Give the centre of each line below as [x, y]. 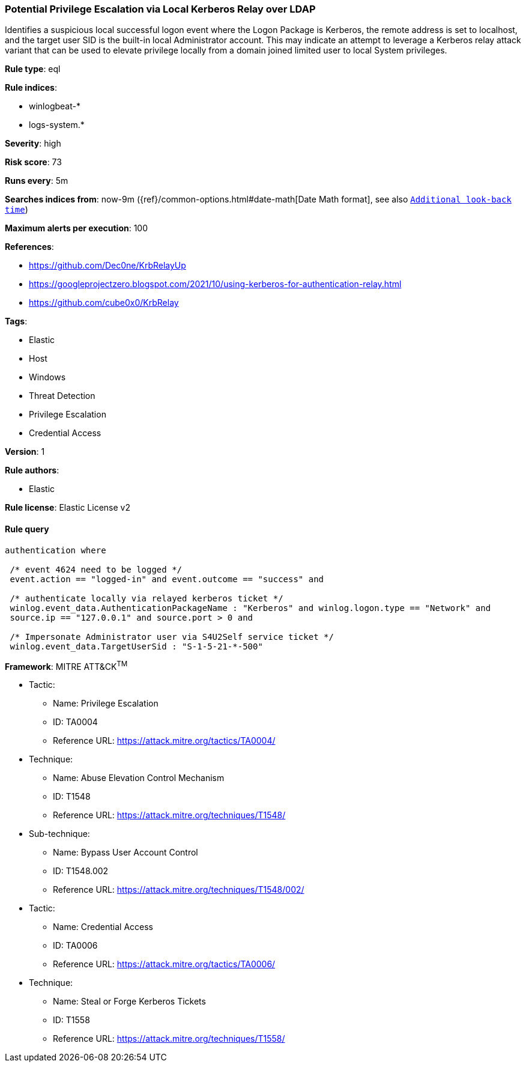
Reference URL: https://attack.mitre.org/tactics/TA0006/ [164, 964]
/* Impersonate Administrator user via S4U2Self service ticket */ [172, 637]
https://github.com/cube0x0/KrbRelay [104, 303]
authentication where [56, 550]
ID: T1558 [71, 1020]
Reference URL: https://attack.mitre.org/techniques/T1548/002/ [179, 890]
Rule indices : [31, 88]
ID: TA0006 [75, 946]
